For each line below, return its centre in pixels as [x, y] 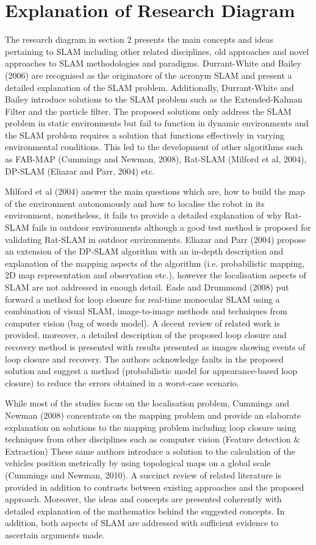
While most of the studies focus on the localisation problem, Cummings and [147, 403]
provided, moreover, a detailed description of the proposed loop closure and [146, 335]
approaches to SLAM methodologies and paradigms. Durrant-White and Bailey [153, 63]
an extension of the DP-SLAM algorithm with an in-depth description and [144, 251]
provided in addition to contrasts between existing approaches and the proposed [155, 487]
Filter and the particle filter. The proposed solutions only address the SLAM [148, 111]
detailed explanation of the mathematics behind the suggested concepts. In [145, 511]
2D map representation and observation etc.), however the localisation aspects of [156, 275]
